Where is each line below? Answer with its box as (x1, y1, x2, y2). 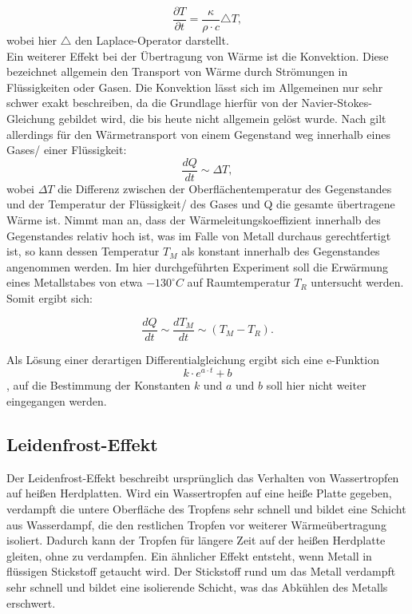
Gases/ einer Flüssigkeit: (6, 141, 127, 158)
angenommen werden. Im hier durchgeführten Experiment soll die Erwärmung (6, 258, 388, 275)
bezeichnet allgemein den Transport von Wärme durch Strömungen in (6, 63, 348, 80)
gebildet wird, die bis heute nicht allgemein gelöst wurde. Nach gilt (58, 110, 386, 127)
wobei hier (6, 32, 57, 49)
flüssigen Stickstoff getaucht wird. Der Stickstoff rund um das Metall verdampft (6, 563, 396, 580)
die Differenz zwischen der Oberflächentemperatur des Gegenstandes (57, 180, 392, 196)
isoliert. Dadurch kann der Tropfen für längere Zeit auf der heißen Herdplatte (6, 532, 386, 549)
